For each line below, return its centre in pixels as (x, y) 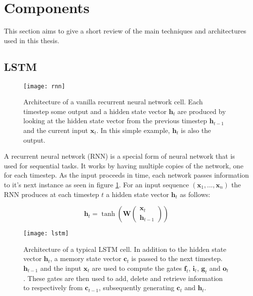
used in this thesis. (32, 40)
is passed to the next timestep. (177, 258)
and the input (61, 268)
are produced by (202, 111)
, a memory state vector (86, 258)
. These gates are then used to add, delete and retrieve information (123, 278)
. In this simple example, (133, 130)
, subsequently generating (137, 288)
